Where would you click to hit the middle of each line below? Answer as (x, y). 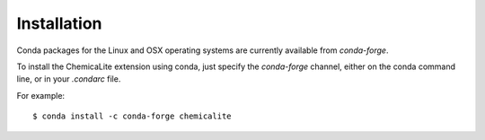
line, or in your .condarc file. (69, 79)
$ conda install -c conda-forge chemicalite (132, 116)
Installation (59, 23)
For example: (41, 95)
